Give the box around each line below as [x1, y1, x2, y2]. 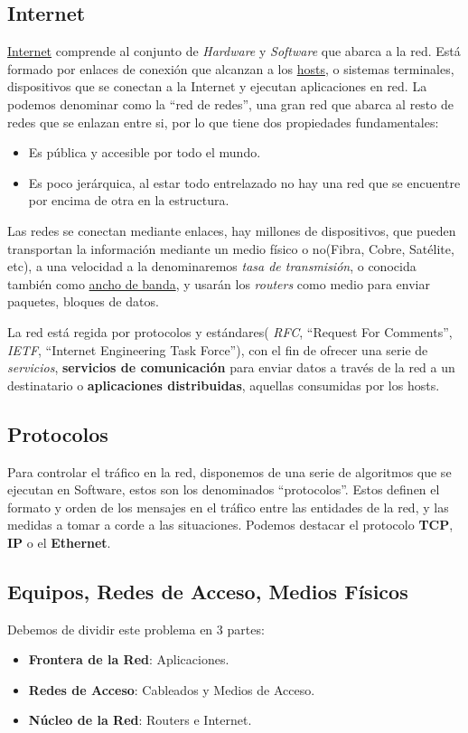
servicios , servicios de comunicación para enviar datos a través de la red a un [7, 358, 455, 377]
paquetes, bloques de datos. [7, 292, 159, 311]
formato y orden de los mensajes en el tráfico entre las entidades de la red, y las [7, 497, 449, 516]
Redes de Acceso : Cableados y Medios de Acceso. [28, 680, 315, 699]
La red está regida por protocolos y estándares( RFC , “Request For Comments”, [7, 322, 453, 341]
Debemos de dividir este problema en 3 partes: [7, 619, 265, 638]
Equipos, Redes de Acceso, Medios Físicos [7, 577, 408, 605]
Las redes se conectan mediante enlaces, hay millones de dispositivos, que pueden [7, 221, 456, 240]
